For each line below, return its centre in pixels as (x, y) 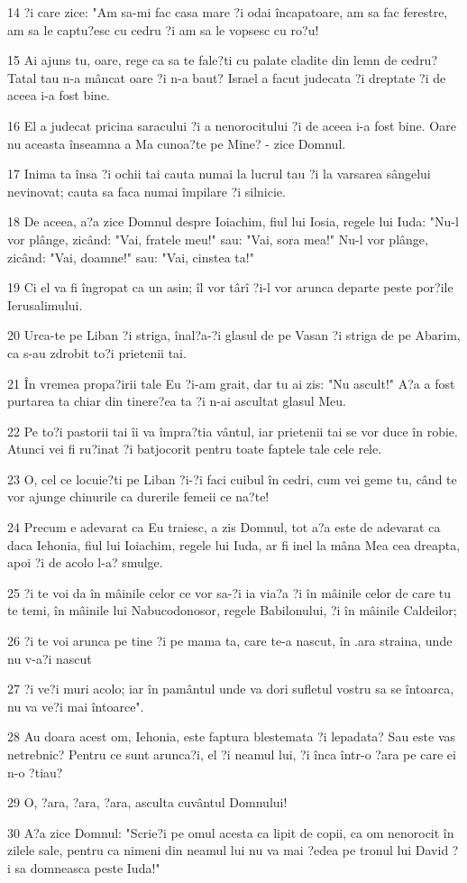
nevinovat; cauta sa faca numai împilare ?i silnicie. (147, 191)
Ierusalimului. (45, 304)
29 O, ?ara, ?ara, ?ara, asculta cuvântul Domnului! (147, 802)
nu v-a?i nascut (50, 658)
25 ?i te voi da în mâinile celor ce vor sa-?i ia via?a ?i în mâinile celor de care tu (229, 592)
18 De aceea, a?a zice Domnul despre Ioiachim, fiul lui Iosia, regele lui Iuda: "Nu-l (233, 221)
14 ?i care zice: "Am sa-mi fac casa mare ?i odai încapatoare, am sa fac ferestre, (228, 12)
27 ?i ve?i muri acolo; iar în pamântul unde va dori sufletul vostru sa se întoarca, (231, 689)
